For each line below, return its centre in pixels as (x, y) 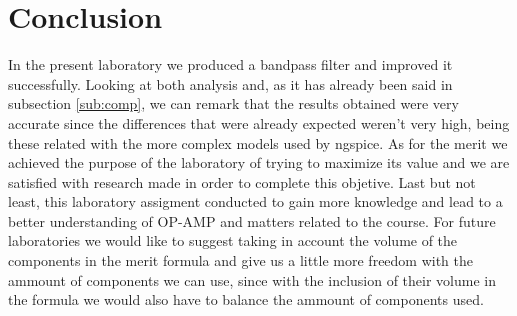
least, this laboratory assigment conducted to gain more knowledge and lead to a (255, 201)
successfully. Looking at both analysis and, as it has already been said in (230, 83)
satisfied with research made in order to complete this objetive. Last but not (242, 181)
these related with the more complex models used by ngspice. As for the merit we (258, 142)
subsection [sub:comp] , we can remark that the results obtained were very (233, 103)
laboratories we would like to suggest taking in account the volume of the (233, 240)
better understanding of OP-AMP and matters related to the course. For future (252, 220)
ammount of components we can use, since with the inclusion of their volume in (252, 279)
